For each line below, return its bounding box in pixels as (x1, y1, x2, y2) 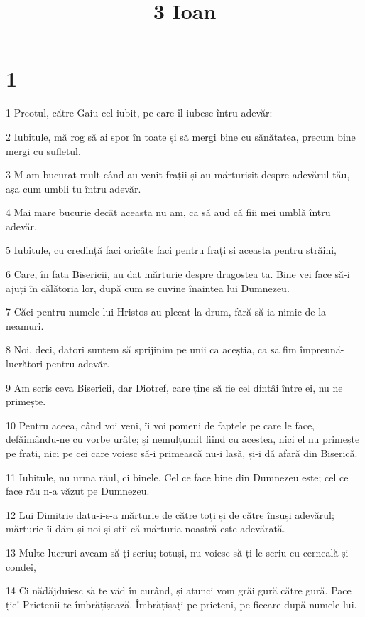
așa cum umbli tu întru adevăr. (6, 181, 141, 195)
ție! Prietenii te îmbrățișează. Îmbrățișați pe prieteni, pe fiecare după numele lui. (6, 596, 357, 611)
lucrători (6, 356, 43, 371)
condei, (6, 559, 36, 574)
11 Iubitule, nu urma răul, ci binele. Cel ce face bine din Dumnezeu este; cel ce (6, 469, 349, 484)
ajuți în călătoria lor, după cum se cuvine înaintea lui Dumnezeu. (6, 280, 290, 295)
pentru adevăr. (45, 356, 110, 371)
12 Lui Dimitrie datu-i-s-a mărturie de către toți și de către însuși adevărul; (6, 507, 334, 522)
